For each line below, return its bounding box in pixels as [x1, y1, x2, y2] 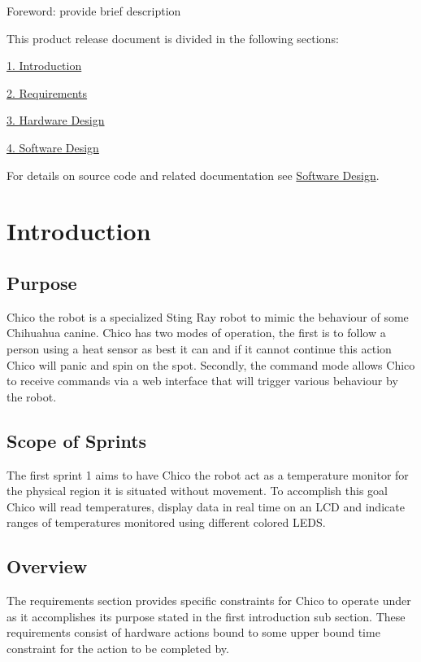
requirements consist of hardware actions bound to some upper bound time [7, 624, 380, 641]
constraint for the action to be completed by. [7, 639, 229, 656]
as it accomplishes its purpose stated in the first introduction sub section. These [7, 607, 406, 625]
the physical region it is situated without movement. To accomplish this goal [7, 482, 388, 499]
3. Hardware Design [7, 112, 105, 129]
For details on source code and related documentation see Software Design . [7, 166, 380, 183]
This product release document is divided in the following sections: [7, 29, 339, 46]
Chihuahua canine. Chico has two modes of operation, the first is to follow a [7, 324, 386, 341]
